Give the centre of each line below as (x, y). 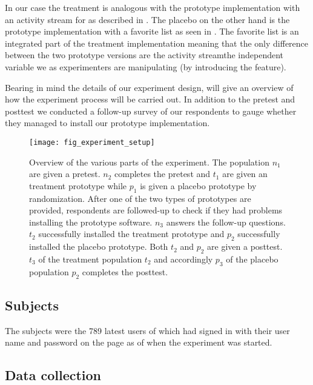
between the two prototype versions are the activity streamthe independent (144, 55)
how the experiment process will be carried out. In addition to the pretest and (150, 99)
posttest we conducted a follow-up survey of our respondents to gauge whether (151, 111)
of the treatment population (90, 259)
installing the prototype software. (91, 222)
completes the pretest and (163, 174)
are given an (245, 174)
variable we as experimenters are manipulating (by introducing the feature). (146, 66)
